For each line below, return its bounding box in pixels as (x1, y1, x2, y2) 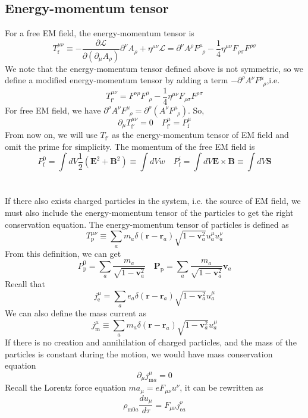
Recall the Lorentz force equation (5, 381, 126, 394)
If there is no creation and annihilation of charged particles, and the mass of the (5, 336, 297, 348)
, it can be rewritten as (180, 381, 263, 394)
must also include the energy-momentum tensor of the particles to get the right (5, 206, 294, 219)
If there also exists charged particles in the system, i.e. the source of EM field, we (5, 194, 301, 207)
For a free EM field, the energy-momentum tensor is (5, 27, 194, 39)
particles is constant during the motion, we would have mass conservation (5, 347, 273, 360)
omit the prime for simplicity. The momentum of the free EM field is (5, 140, 255, 152)
